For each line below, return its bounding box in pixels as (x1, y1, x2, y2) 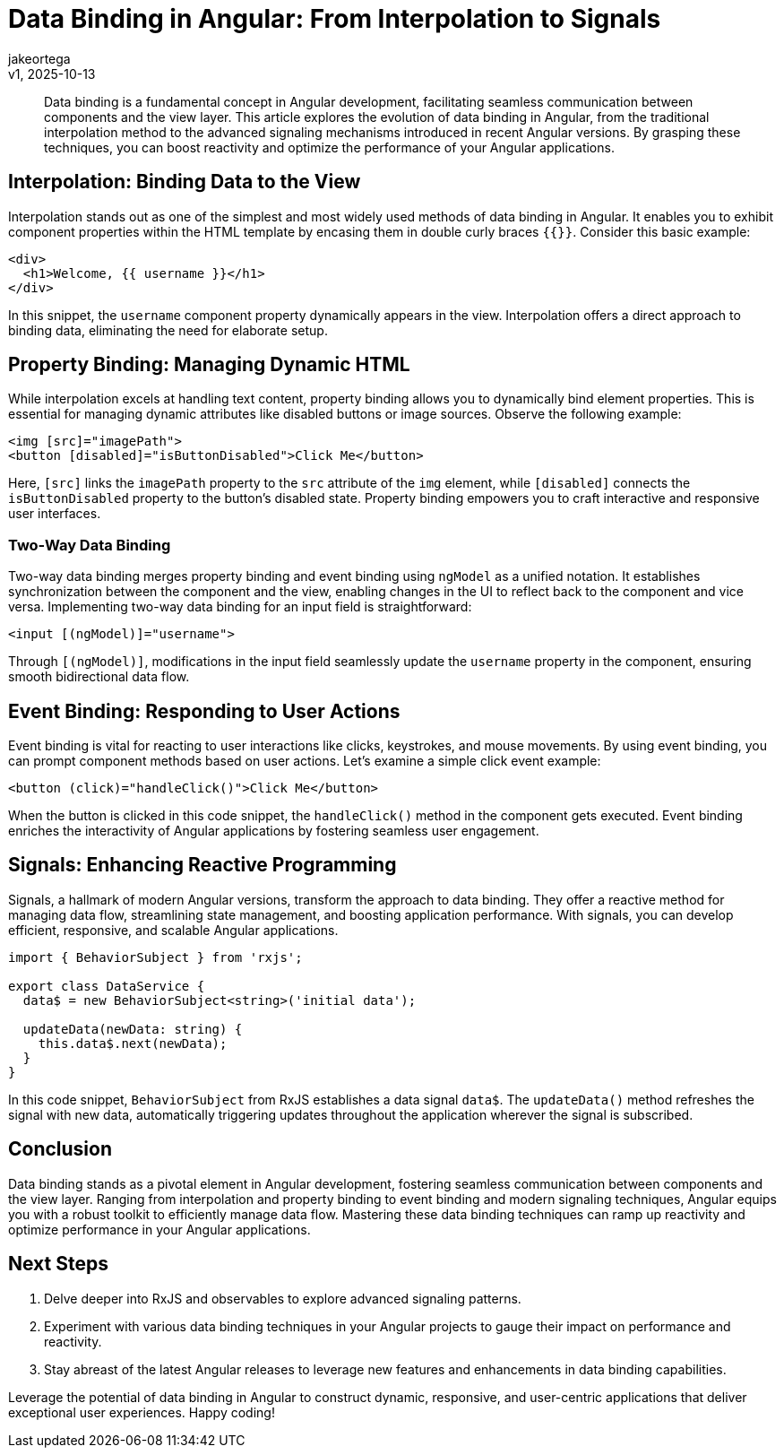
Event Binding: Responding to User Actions (8, 699, 401, 723)
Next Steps (8, 1252, 108, 1276)
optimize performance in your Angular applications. (8, 1221, 311, 1237)
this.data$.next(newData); (38, 1035, 228, 1051)
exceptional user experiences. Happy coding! (8, 1404, 275, 1420)
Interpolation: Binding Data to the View (8, 170, 361, 194)
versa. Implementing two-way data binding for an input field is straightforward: (8, 599, 472, 615)
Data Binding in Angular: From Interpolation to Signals (8, 4, 661, 34)
